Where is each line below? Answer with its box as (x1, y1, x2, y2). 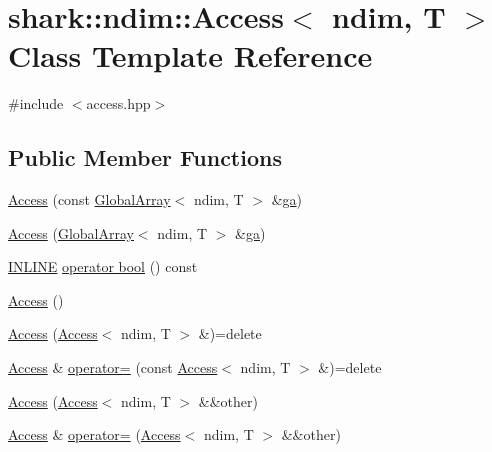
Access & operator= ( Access (8, 424, 181, 445)
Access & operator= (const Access (8, 357, 218, 378)
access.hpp (86, 93, 151, 114)
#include (8, 93, 64, 114)
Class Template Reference (8, 35, 373, 76)
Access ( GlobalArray (8, 222, 134, 243)
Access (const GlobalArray (8, 189, 171, 210)
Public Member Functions (8, 142, 282, 173)
